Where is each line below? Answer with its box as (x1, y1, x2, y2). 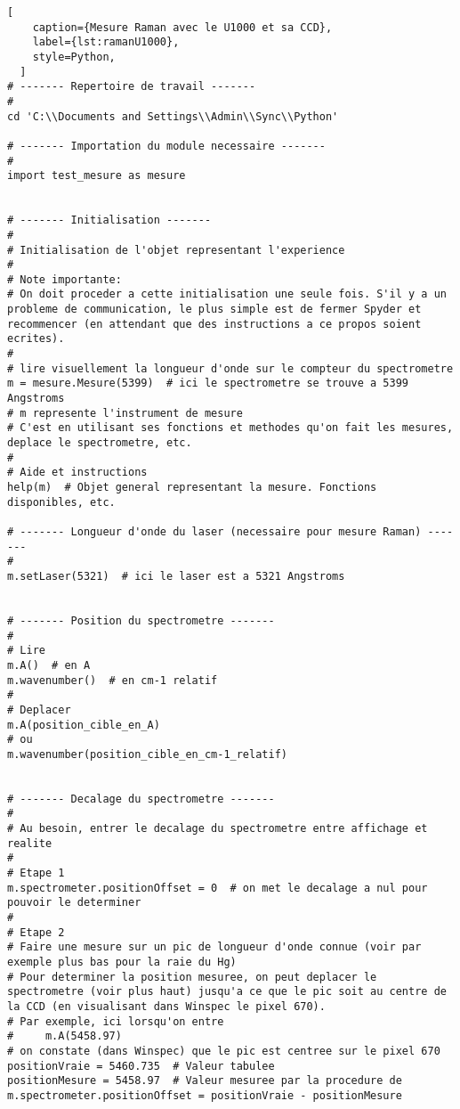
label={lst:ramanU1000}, (32, 36, 180, 49)
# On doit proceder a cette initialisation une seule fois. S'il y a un (7, 288, 447, 301)
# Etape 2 (7, 926, 65, 939)
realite (7, 836, 52, 850)
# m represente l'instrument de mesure (7, 406, 243, 420)
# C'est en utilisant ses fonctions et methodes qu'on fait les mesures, (7, 421, 454, 435)
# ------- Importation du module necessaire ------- (7, 139, 326, 152)
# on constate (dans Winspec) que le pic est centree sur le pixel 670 (7, 1044, 440, 1057)
